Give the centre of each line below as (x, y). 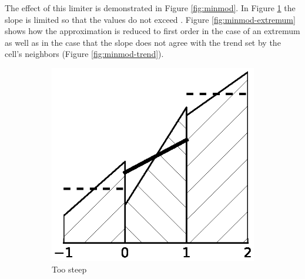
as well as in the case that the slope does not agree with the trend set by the (143, 42)
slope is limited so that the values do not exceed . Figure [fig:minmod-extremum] (150, 19)
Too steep (69, 269)
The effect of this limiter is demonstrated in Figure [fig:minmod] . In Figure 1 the (150, 8)
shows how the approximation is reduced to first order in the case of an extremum (152, 31)
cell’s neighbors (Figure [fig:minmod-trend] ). (84, 54)
